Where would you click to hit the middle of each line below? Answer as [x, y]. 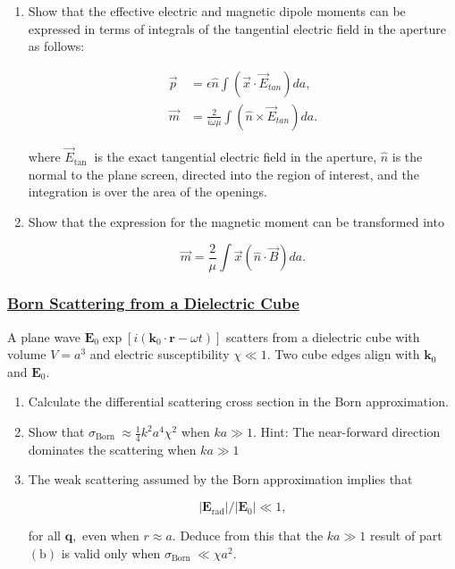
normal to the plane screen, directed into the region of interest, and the [223, 174]
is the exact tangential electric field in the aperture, [236, 157]
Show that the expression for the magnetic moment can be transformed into [236, 221]
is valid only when [111, 552]
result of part [406, 536]
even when [111, 536]
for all [45, 536]
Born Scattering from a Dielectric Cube [153, 303]
